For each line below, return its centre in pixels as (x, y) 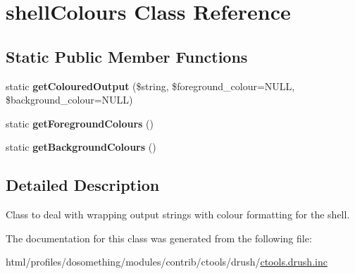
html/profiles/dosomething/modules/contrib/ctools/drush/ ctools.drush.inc (167, 262)
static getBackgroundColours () (81, 147)
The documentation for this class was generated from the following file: (159, 238)
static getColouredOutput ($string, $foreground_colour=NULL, (150, 86)
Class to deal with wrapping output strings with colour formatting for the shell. (178, 214)
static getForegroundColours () (80, 123)
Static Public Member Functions (127, 56)
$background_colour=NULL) (69, 100)
